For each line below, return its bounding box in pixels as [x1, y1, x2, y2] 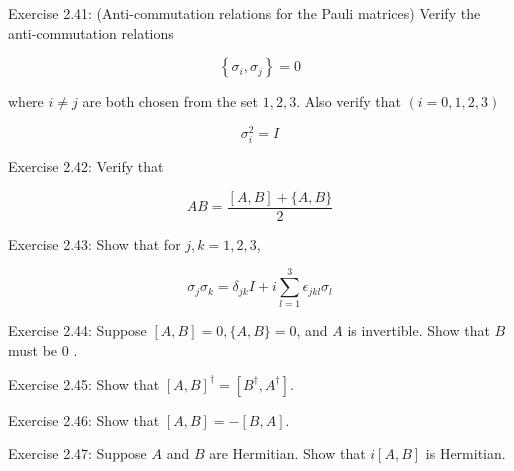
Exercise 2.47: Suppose [8, 443, 147, 464]
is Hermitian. [425, 443, 506, 464]
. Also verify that [296, 91, 401, 112]
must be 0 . [8, 339, 78, 360]
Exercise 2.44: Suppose [8, 320, 147, 341]
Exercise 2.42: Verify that [8, 156, 164, 177]
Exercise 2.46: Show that [8, 409, 160, 430]
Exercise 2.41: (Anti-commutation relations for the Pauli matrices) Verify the [8, 3, 481, 23]
